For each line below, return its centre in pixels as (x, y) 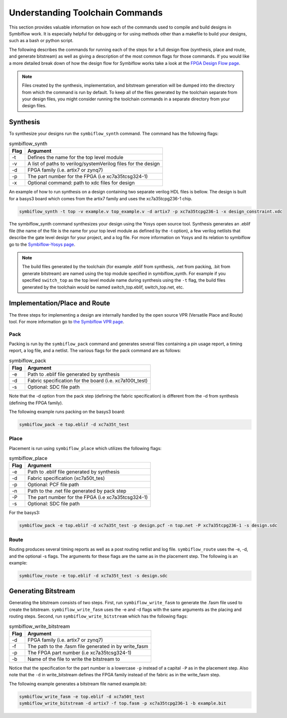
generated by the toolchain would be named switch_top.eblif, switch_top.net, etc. (103, 287)
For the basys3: (25, 513)
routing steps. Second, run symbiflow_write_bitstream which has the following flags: (98, 616)
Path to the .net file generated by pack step (77, 491)
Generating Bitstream (42, 591)
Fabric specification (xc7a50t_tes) (66, 479)
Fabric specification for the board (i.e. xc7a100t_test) (88, 381)
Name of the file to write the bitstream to (74, 659)
